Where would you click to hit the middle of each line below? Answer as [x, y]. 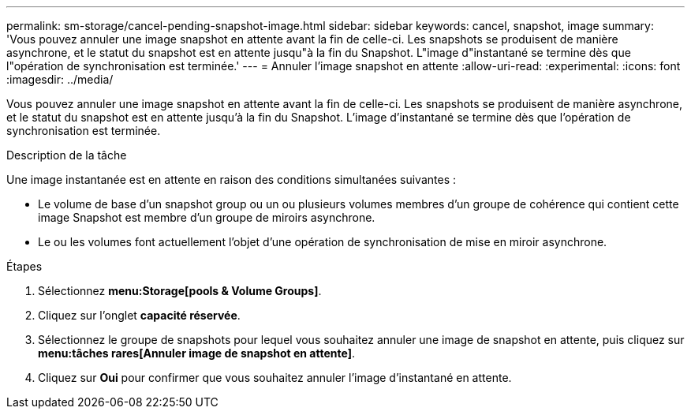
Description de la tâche [67, 155]
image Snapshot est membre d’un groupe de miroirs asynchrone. [207, 217]
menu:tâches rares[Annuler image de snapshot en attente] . [196, 353]
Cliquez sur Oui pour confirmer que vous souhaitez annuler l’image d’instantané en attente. [275, 378]
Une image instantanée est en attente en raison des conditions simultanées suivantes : [232, 179]
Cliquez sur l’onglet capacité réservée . [139, 315]
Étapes [24, 266]
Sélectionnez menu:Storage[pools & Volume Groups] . [180, 291]
